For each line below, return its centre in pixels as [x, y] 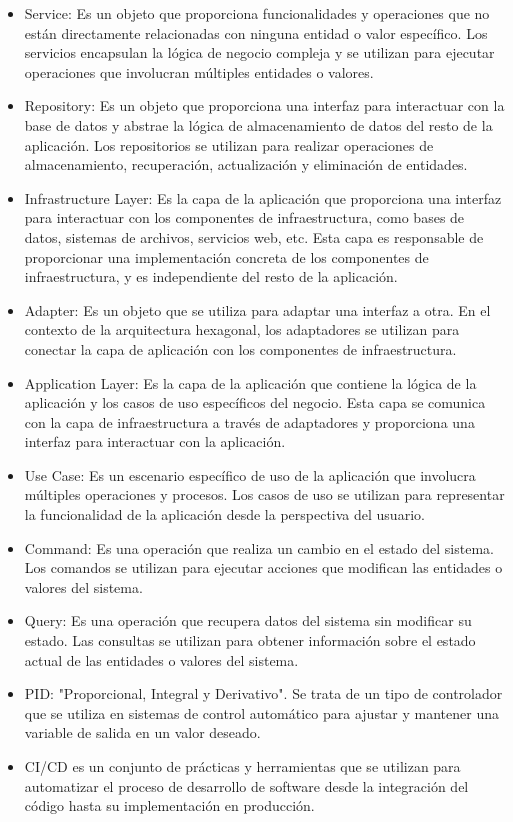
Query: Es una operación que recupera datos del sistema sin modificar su [248, 620]
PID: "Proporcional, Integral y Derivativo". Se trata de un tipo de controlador [263, 693]
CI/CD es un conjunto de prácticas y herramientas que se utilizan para [242, 766]
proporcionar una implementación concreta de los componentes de [226, 256]
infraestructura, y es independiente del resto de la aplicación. [211, 276]
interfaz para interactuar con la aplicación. [155, 441]
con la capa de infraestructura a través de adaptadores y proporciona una [249, 421]
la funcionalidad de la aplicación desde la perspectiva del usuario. [224, 514]
